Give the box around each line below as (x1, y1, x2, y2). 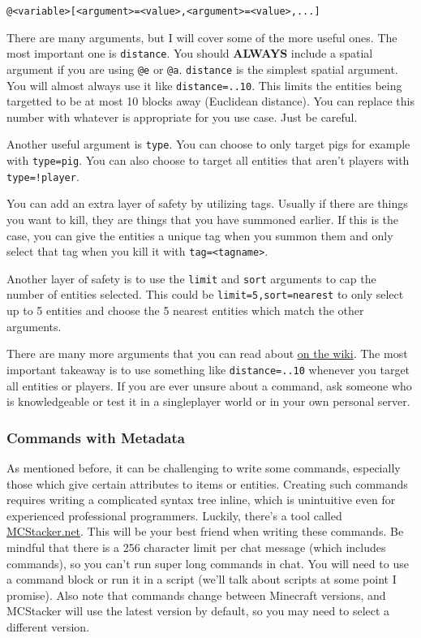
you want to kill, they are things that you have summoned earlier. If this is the (6, 210, 399, 227)
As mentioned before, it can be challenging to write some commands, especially (6, 459, 401, 476)
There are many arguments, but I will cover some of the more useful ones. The (6, 28, 397, 45)
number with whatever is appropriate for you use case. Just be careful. (6, 108, 358, 125)
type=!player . (6, 167, 79, 184)
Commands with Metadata (6, 427, 185, 447)
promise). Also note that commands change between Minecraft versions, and (6, 586, 386, 603)
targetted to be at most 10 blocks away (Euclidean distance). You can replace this (6, 93, 415, 110)
